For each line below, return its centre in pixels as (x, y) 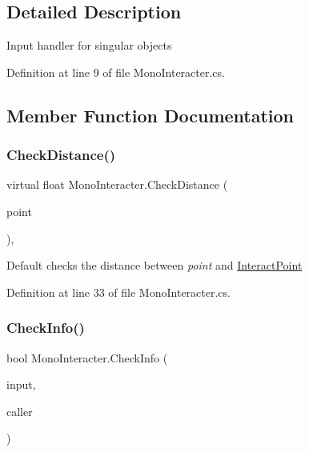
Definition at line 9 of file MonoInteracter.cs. (116, 72)
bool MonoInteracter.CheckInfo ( (87, 357)
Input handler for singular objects (89, 45)
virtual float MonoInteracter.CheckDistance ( (117, 184)
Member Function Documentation (150, 115)
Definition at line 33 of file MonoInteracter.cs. (118, 292)
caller (20, 411)
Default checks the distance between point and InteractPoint (154, 265)
